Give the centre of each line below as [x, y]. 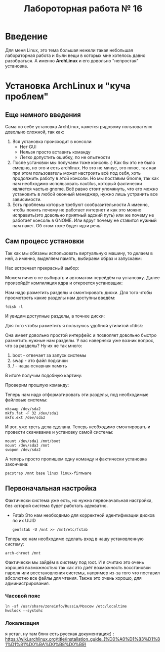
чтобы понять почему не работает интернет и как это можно [77, 210]
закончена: [17, 464]
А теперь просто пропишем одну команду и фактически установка [76, 459]
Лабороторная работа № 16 [83, 9]
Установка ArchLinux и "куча [68, 86]
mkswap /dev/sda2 [23, 409]
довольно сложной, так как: [35, 132]
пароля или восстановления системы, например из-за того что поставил [82, 573]
